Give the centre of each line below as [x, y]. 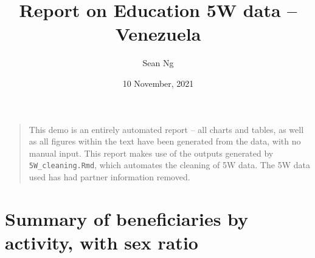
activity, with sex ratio [102, 242]
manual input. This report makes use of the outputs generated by [151, 153]
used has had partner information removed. [109, 176]
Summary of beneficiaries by [127, 218]
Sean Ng [158, 63]
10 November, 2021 [158, 83]
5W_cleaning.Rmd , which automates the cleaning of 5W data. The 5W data [169, 165]
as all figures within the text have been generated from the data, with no [165, 141]
